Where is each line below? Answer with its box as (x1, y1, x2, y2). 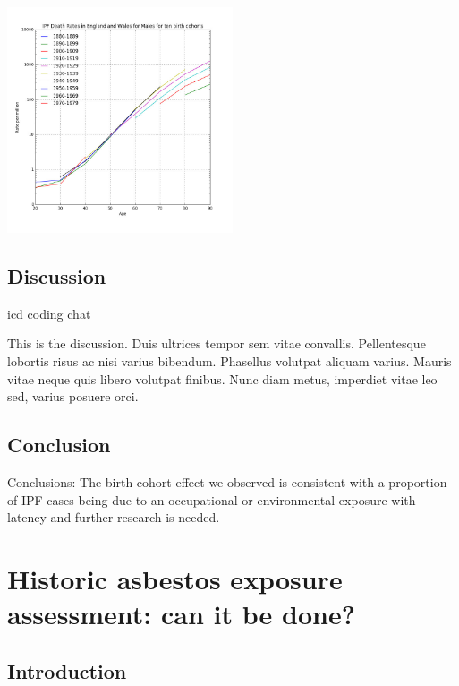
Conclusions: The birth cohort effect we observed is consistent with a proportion (7, 472, 447, 491)
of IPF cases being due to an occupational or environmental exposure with (7, 490, 416, 509)
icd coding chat (7, 304, 91, 322)
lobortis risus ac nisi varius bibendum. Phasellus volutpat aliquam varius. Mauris (7, 351, 452, 370)
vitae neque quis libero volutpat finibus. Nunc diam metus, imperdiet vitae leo (7, 369, 438, 388)
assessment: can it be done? (7, 596, 355, 632)
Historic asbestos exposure (7, 560, 343, 596)
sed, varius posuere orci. (7, 387, 139, 406)
